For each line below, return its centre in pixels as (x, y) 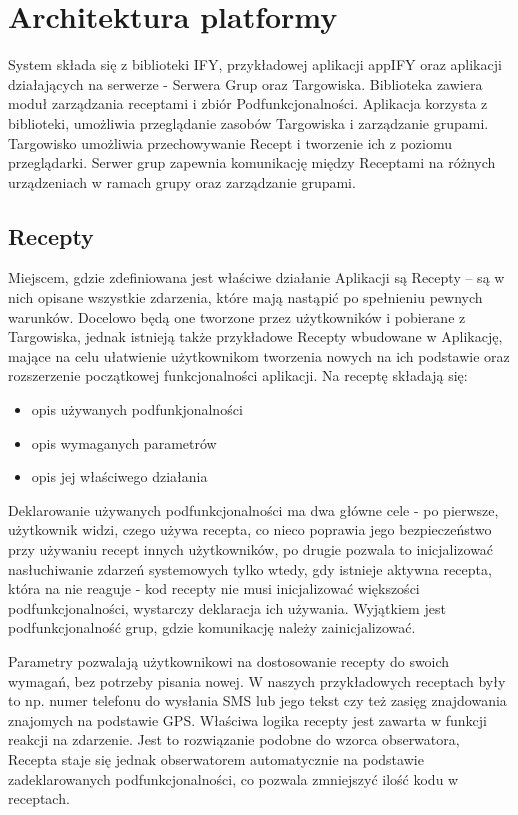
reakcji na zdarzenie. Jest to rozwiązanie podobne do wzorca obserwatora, (234, 739)
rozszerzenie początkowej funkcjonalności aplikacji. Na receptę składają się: (238, 375)
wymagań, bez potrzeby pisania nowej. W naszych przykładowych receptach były (257, 680)
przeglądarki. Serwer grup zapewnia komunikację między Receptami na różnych (252, 162)
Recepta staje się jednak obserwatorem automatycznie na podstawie (216, 758)
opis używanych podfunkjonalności (137, 409)
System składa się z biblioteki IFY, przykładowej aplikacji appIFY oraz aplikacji (255, 64)
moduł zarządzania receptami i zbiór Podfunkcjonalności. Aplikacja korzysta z (248, 103)
